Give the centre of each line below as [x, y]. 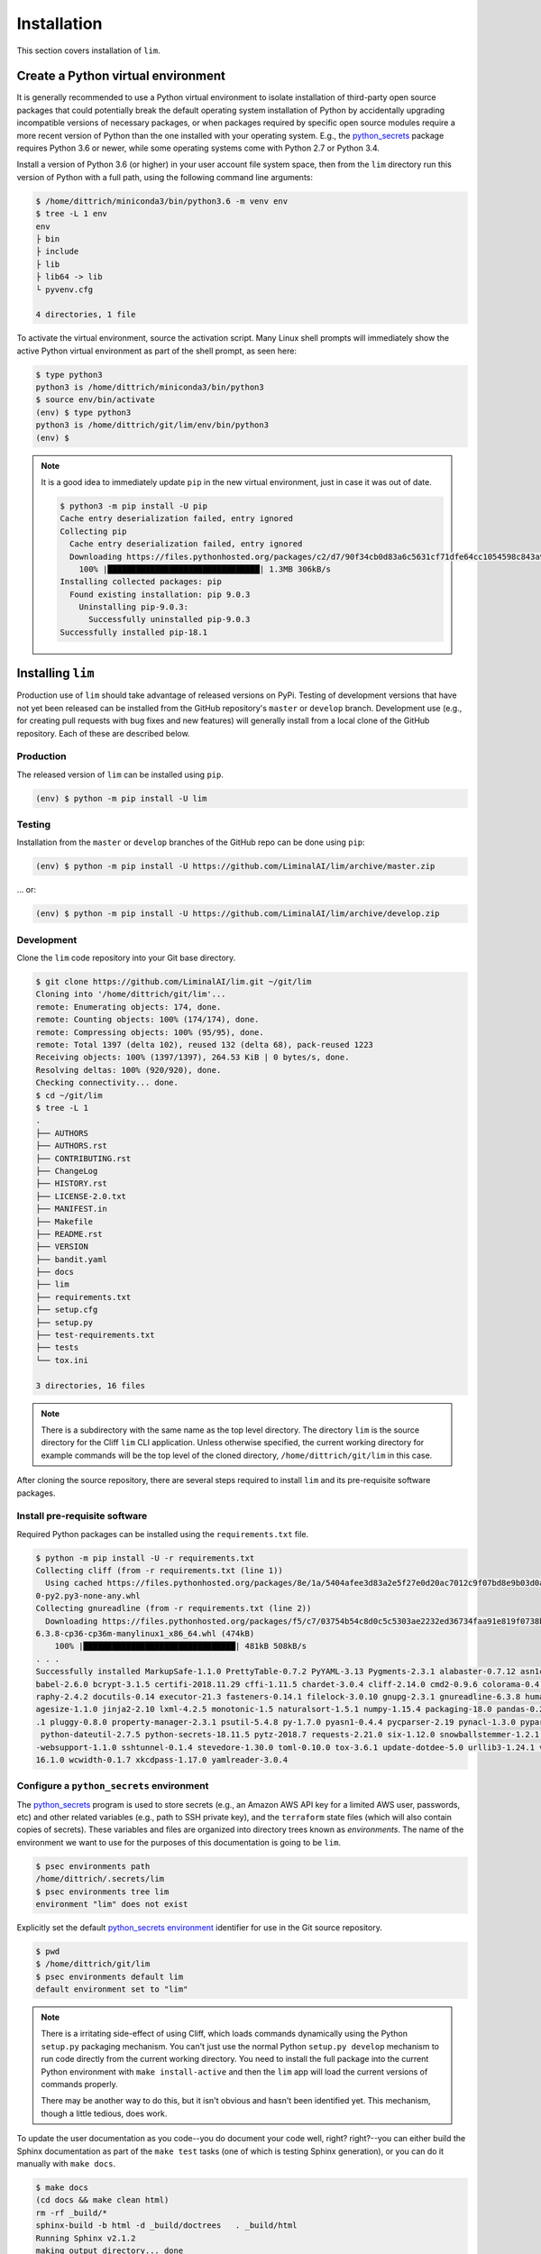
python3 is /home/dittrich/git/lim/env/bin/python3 [152, 425]
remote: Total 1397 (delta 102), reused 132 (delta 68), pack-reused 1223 [205, 1045]
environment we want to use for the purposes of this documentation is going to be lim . [179, 1842]
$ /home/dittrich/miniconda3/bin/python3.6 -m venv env [162, 201]
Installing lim [55, 673]
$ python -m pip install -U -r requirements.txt [145, 1558]
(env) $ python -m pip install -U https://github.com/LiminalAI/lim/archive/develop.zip [238, 914]
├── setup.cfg [67, 1310]
